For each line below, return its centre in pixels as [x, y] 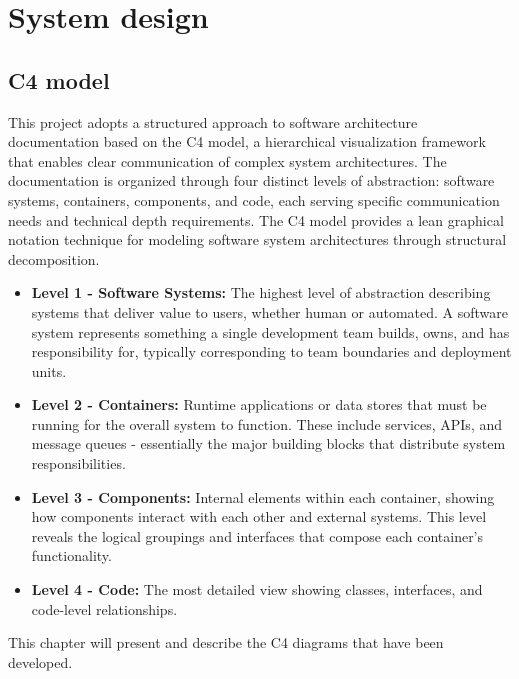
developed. [40, 661]
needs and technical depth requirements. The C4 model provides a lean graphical [256, 219]
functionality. [71, 555]
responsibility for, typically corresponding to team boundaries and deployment [271, 351]
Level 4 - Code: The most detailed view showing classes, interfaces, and [257, 589]
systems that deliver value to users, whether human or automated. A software [270, 311]
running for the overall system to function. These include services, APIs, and [266, 423]
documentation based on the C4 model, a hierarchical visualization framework [247, 141]
